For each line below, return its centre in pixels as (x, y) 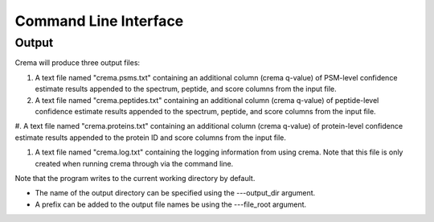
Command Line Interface (99, 21)
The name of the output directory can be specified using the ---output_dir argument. (175, 193)
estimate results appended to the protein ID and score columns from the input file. (151, 138)
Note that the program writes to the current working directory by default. (135, 178)
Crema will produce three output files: (78, 63)
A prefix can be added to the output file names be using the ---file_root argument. (171, 204)
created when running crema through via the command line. (134, 163)
